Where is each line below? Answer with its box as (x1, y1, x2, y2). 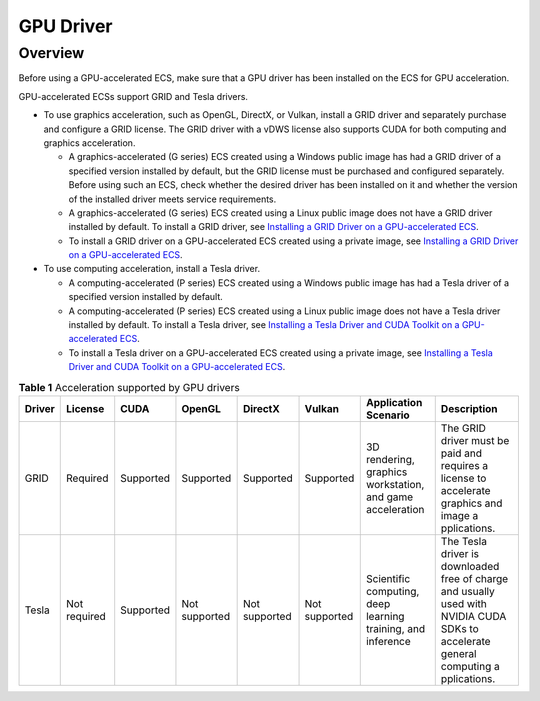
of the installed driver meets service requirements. (68, 193, 277, 205)
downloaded (440, 559, 500, 573)
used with (440, 596, 487, 610)
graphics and (440, 496, 503, 510)
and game (365, 490, 414, 504)
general (440, 646, 477, 660)
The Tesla (440, 534, 487, 548)
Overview (18, 44, 85, 62)
